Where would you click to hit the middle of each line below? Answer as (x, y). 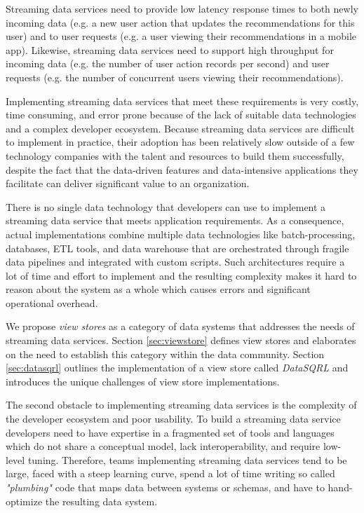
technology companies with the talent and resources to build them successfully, (175, 155)
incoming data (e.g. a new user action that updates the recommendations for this (180, 22)
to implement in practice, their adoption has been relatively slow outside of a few (180, 142)
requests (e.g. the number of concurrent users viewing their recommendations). (175, 77)
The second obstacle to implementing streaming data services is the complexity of (181, 405)
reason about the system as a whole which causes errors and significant (158, 289)
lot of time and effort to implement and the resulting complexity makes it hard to (181, 275)
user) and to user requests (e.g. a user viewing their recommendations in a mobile (181, 36)
